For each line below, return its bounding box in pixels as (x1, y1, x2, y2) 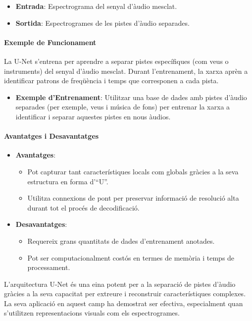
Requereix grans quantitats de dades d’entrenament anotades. (27, 235, 215, 246)
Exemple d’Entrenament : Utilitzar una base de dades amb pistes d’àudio (15, 92, 247, 102)
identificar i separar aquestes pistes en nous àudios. (15, 111, 171, 121)
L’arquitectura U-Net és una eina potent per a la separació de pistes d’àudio (4, 278, 236, 289)
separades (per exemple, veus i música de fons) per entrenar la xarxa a (15, 102, 230, 112)
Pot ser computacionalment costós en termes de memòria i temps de (27, 252, 235, 263)
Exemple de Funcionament (4, 37, 97, 47)
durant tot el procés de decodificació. (27, 202, 140, 213)
